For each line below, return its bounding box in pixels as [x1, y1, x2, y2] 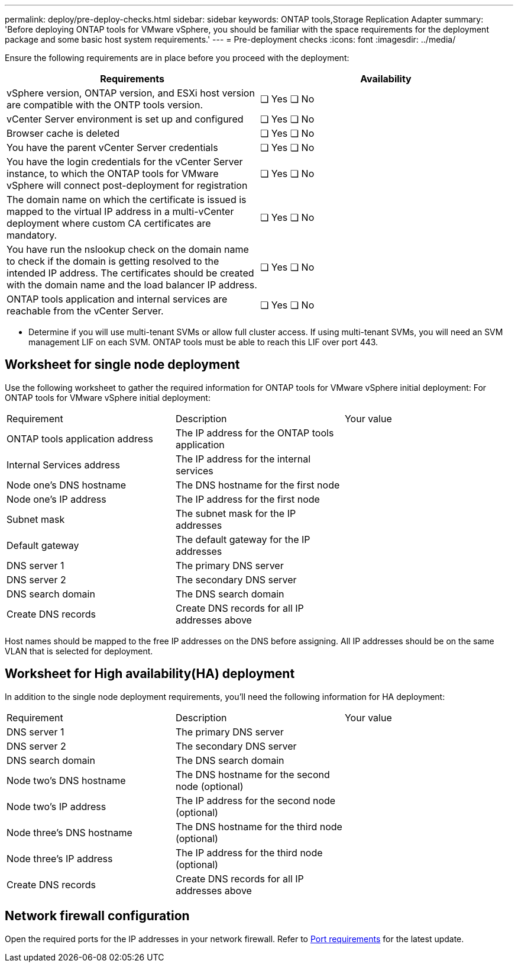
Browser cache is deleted [7, 127, 119, 139]
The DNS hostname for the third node [175, 820, 342, 833]
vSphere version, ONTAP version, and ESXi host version [7, 87, 255, 99]
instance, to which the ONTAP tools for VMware [7, 168, 219, 179]
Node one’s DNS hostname [7, 478, 127, 491]
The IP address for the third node [175, 846, 323, 859]
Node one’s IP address [7, 493, 106, 505]
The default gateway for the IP [175, 533, 310, 545]
